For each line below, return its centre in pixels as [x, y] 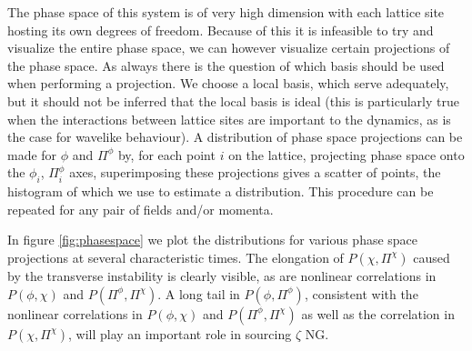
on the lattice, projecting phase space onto [346, 154]
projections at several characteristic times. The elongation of [176, 257]
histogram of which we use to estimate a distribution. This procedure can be [221, 191]
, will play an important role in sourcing [180, 333]
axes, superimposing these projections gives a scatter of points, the [255, 172]
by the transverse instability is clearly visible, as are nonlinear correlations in [222, 275]
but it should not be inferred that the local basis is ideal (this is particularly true [233, 100]
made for [32, 154]
